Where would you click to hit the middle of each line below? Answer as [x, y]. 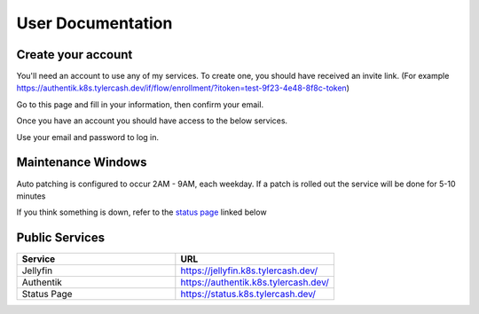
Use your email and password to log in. [88, 137]
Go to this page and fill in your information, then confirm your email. [140, 104]
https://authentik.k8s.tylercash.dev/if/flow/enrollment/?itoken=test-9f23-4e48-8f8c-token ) [183, 88]
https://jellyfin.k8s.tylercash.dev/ [249, 271]
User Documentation [94, 23]
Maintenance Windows [82, 163]
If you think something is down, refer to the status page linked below [141, 212]
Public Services [61, 238]
